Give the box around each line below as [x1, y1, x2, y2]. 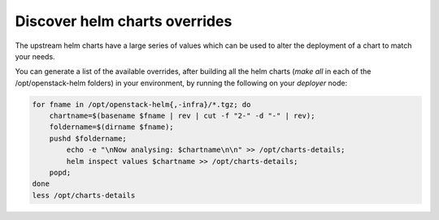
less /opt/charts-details [32, 191, 136, 200]
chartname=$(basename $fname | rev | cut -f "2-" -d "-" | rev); [49, 111, 315, 121]
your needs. [15, 51, 56, 61]
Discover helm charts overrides [15, 12, 233, 30]
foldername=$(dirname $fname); [49, 123, 174, 132]
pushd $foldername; [49, 134, 128, 143]
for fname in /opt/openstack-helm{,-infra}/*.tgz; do [32, 100, 251, 109]
